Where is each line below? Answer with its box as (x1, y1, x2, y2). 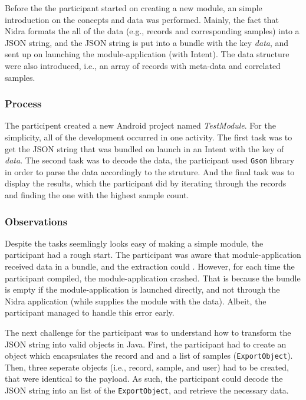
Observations (5, 214, 68, 228)
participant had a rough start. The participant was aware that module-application (5, 248, 301, 261)
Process (5, 96, 42, 111)
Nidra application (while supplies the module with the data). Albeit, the (5, 294, 266, 307)
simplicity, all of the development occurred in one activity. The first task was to (5, 130, 292, 143)
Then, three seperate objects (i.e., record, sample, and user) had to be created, (5, 360, 289, 373)
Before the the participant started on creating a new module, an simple (5, 2, 262, 14)
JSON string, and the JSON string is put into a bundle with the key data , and (5, 36, 289, 48)
